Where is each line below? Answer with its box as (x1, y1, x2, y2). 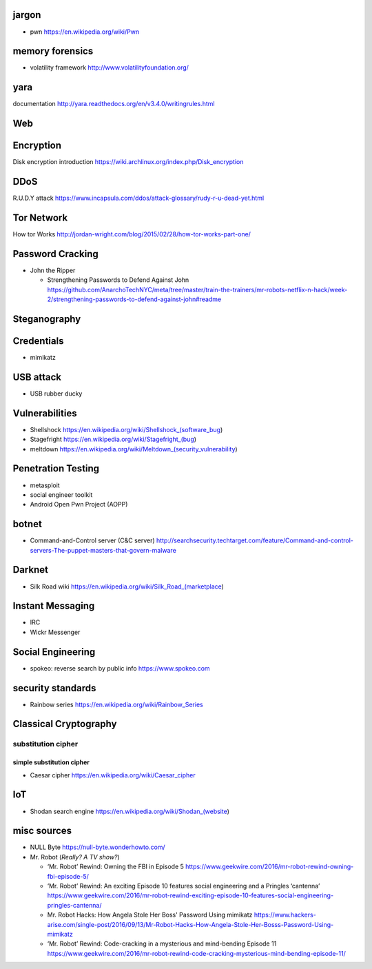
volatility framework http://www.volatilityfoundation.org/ (30, 63, 189, 72)
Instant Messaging (12, 600, 95, 612)
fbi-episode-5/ (47, 872, 90, 880)
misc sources (12, 825, 72, 837)
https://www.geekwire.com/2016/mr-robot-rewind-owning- (185, 862, 354, 871)
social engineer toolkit (30, 490, 93, 499)
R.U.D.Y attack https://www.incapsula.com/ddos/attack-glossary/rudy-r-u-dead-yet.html (12, 194, 265, 203)
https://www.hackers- (254, 910, 316, 919)
